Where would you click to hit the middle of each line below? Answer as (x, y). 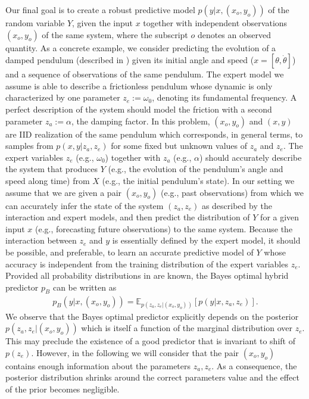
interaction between (41, 240)
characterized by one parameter (63, 97)
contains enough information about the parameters (98, 365)
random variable (35, 23)
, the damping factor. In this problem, (141, 121)
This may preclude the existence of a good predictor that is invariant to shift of (150, 341)
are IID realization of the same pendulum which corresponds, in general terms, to (154, 134)
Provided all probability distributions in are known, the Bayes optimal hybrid (147, 275)
